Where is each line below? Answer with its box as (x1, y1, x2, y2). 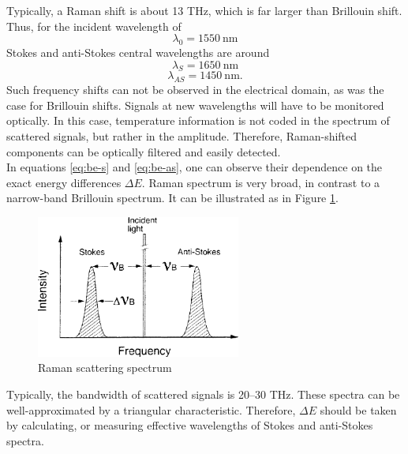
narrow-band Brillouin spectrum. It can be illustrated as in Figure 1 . (6, 189, 339, 206)
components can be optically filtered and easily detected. (6, 143, 281, 159)
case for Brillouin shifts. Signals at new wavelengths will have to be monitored (6, 96, 384, 113)
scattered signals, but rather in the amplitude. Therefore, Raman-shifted (6, 127, 357, 144)
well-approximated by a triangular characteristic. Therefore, (6, 401, 296, 418)
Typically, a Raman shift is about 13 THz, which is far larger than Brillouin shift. (6, 2, 402, 18)
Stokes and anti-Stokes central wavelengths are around (6, 43, 270, 60)
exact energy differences (6, 174, 122, 190)
